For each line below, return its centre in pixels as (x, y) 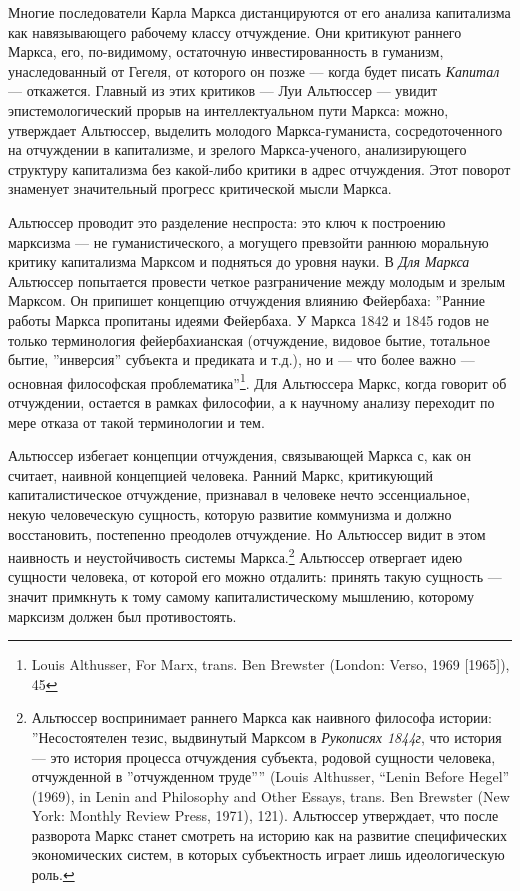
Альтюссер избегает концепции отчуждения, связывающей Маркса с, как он (239, 455)
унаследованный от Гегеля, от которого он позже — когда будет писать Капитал (254, 70)
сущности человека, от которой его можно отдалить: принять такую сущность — (255, 576)
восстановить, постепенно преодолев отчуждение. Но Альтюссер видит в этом (247, 533)
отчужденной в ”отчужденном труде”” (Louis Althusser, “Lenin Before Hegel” (270, 776)
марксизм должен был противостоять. (122, 615)
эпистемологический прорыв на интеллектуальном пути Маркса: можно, (228, 109)
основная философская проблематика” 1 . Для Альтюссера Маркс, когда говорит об (257, 381)
